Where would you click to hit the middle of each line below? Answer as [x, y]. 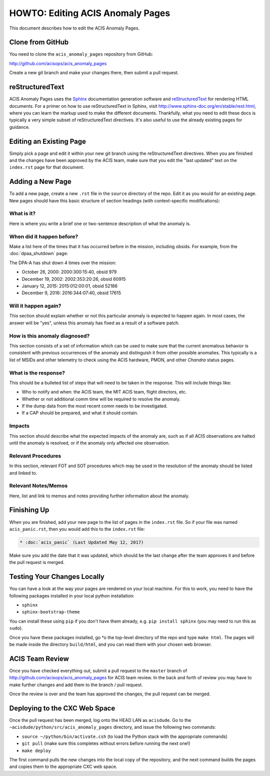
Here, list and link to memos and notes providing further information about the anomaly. [99, 496]
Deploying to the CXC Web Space [62, 708]
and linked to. [23, 473]
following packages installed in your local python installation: [72, 596]
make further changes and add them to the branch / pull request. [76, 685]
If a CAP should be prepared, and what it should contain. [80, 413]
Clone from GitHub [39, 42]
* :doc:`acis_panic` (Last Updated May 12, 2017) [82, 542]
